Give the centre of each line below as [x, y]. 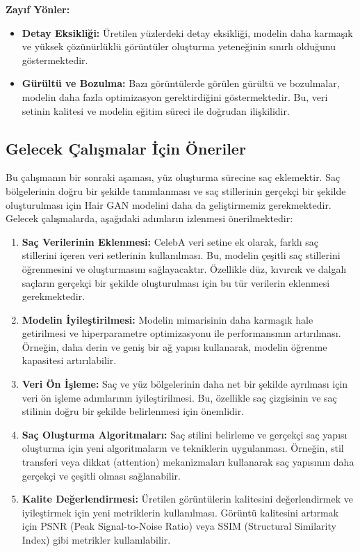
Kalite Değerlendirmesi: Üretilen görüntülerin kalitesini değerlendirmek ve [187, 499]
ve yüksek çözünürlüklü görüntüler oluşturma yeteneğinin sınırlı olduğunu [179, 46]
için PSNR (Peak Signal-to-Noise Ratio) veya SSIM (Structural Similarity [179, 526]
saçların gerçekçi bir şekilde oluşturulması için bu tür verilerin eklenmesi [176, 282]
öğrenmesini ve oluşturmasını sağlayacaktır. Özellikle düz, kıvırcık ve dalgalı [184, 268]
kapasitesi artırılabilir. [69, 360]
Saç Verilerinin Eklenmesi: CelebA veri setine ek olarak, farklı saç [170, 241]
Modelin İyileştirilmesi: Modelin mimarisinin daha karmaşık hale [167, 319]
